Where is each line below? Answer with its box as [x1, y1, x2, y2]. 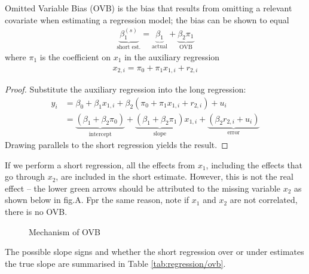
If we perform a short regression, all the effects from [5, 158, 195, 171]
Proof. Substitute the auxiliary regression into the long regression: [5, 82, 246, 95]
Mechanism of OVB [29, 225, 101, 238]
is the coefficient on [39, 50, 111, 63]
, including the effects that [206, 158, 303, 171]
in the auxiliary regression [124, 50, 220, 63]
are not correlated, [230, 193, 298, 206]
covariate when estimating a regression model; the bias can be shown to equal [5, 13, 289, 26]
